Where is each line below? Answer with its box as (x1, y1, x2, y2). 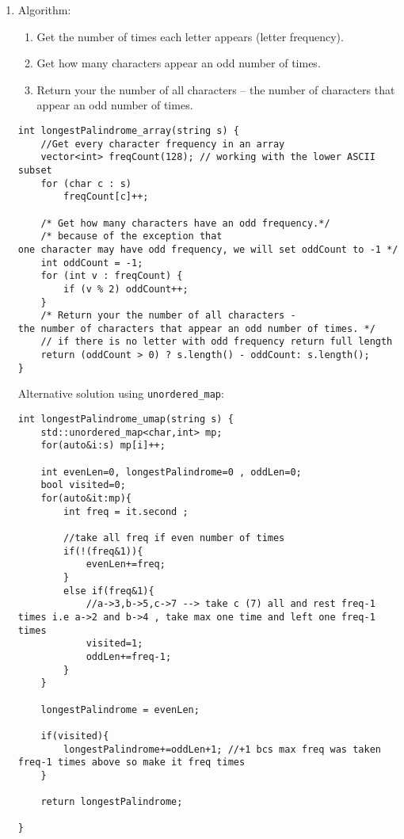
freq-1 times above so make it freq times (17, 757, 246, 768)
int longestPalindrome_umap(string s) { (17, 414, 234, 425)
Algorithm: (17, 2, 71, 17)
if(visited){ (40, 730, 109, 742)
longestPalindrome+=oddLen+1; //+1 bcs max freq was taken (63, 743, 381, 755)
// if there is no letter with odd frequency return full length (40, 336, 393, 348)
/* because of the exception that (40, 231, 223, 242)
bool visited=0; (40, 479, 126, 491)
